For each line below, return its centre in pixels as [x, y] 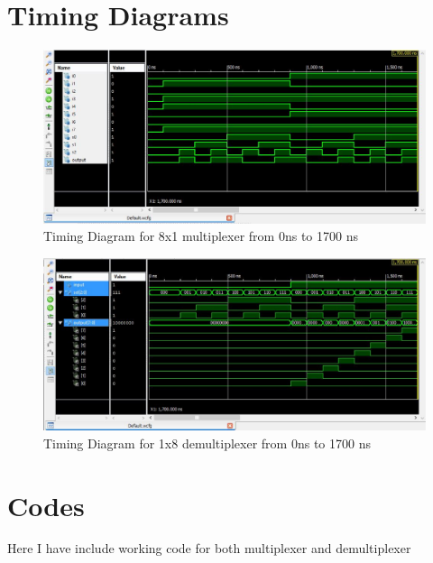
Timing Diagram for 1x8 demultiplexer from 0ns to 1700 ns [207, 443]
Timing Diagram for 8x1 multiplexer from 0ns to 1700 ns [201, 236]
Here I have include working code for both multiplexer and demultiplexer [209, 548]
